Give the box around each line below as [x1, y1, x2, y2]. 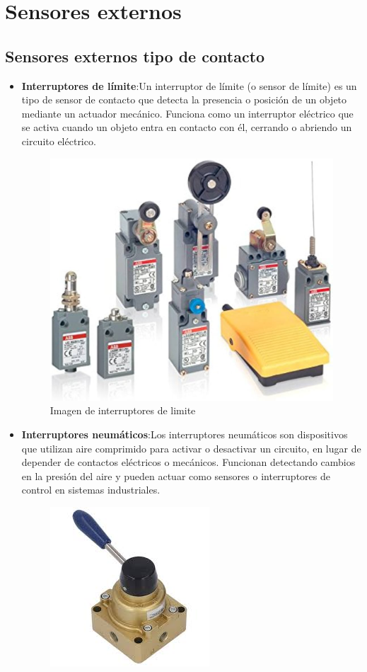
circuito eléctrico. [21, 133, 96, 148]
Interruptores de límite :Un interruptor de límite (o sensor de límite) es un [21, 78, 357, 93]
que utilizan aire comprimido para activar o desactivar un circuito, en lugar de [21, 440, 361, 455]
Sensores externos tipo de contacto [5, 45, 265, 67]
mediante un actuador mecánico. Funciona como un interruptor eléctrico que [21, 106, 354, 120]
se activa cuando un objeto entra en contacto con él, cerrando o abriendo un [21, 120, 352, 135]
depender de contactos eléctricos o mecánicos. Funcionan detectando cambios [21, 455, 356, 469]
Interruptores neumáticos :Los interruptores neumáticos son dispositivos [21, 426, 348, 441]
